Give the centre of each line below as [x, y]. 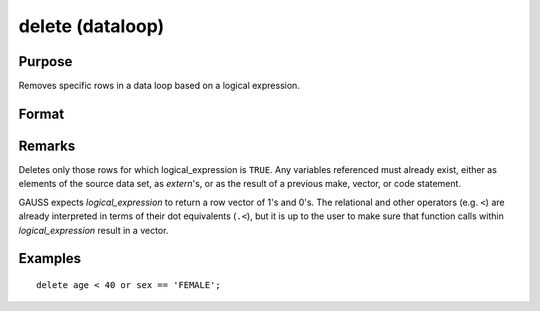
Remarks [47, 145]
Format [41, 113]
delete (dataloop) [91, 26]
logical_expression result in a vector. [93, 230]
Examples [50, 258]
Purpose [45, 61]
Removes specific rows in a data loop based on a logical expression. [159, 86]
